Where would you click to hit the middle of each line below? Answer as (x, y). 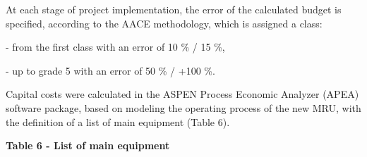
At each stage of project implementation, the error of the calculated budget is (174, 9)
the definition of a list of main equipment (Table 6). (118, 121)
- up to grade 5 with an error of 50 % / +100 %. (110, 70)
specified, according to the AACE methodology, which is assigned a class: (164, 23)
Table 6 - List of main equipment (88, 145)
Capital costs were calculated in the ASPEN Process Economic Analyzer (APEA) (182, 94)
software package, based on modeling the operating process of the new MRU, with (183, 107)
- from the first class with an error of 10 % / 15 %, (115, 47)
